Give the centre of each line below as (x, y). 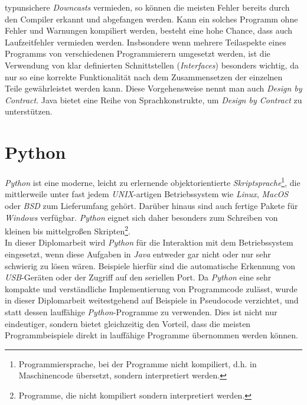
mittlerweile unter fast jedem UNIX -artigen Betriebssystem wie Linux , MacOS (147, 194)
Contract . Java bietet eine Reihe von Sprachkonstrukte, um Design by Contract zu (153, 99)
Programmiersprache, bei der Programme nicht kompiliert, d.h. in (138, 363)
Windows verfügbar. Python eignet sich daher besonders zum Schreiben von (141, 217)
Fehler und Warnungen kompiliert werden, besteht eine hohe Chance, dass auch (149, 30)
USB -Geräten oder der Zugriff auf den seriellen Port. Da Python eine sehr (138, 277)
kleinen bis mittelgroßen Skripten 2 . (68, 230)
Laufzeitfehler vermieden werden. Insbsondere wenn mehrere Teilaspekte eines (146, 42)
